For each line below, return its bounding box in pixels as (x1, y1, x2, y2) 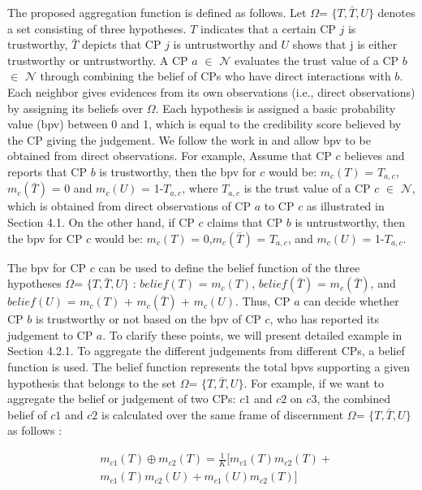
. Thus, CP (235, 293, 291, 310)
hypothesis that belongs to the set (7, 374, 176, 391)
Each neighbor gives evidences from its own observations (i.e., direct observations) (7, 83, 416, 100)
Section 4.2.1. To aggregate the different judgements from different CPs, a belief (7, 342, 405, 359)
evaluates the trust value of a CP (234, 51, 399, 68)
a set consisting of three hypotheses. (7, 20, 187, 37)
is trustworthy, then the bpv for (99, 163, 256, 180)
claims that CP (207, 213, 283, 230)
